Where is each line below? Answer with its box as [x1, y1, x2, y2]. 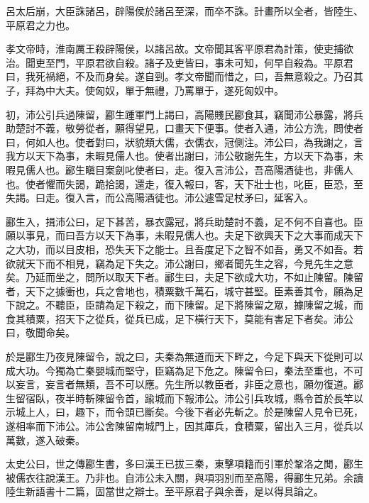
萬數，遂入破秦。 [6, 432, 85, 447]
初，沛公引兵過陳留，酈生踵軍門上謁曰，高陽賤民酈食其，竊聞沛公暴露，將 [6, 106, 353, 121]
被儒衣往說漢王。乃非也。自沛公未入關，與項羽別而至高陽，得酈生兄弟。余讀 [6, 470, 363, 485]
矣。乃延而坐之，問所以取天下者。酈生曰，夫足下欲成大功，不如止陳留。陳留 [6, 270, 363, 284]
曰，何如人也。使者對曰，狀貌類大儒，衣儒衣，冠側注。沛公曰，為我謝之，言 [6, 134, 363, 149]
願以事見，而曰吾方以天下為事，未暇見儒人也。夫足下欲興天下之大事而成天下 [6, 228, 363, 243]
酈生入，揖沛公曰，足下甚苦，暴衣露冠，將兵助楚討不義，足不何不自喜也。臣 [6, 214, 363, 228]
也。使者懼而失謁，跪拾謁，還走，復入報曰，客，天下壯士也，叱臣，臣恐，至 [6, 176, 363, 191]
